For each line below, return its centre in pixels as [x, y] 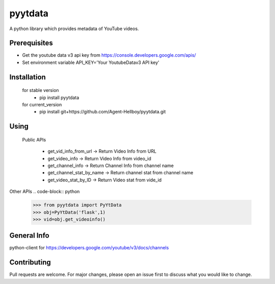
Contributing [30, 262]
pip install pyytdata [59, 98]
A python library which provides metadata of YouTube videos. [74, 29]
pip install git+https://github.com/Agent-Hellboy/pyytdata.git [103, 112]
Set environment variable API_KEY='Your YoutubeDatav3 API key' [91, 62]
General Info [29, 236]
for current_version [42, 105]
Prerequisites [31, 43]
